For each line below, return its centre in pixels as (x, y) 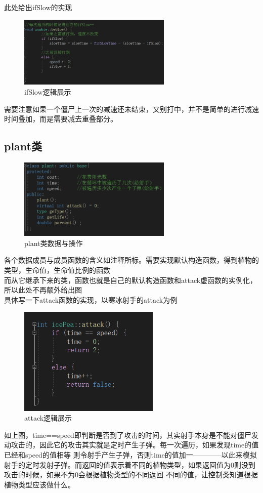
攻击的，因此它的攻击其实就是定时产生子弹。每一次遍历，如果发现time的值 (135, 445)
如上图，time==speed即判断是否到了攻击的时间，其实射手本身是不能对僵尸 (128, 435)
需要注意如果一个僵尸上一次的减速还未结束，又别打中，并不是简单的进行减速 (131, 109)
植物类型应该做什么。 (39, 484)
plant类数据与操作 (54, 243)
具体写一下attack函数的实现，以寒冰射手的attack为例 (91, 299)
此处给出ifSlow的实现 (38, 7)
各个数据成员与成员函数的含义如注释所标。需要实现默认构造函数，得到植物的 (131, 260)
